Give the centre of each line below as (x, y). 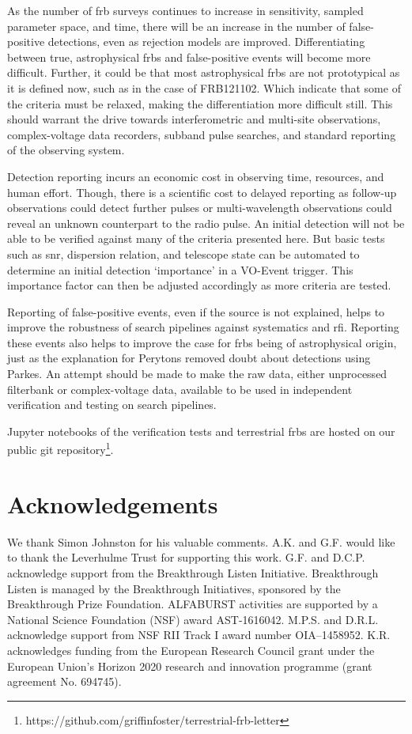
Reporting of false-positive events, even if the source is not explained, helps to (196, 311)
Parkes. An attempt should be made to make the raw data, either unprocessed (197, 374)
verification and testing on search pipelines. (112, 405)
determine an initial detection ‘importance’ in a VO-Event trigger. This (180, 269)
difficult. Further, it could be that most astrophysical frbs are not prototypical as (204, 72)
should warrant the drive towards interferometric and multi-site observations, (194, 119)
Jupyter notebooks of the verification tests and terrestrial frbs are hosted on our (201, 431)
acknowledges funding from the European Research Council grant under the (191, 650)
